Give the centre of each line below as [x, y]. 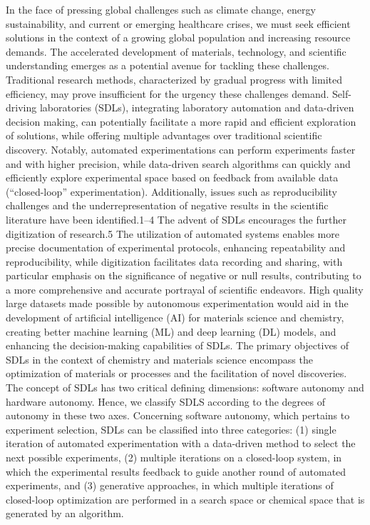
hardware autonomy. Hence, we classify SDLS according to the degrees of [165, 401]
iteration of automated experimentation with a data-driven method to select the [181, 443]
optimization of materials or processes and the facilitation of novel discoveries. [176, 373]
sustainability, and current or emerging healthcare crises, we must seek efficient [178, 23]
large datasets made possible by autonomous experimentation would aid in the [177, 303]
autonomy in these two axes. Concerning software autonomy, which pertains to [178, 415]
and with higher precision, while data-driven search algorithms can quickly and [178, 163]
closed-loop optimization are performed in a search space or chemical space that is [185, 499]
